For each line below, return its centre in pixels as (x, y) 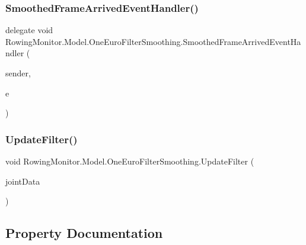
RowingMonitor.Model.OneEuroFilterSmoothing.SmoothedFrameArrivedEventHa (153, 41)
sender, (18, 73)
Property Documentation (84, 233)
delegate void (29, 30)
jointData (23, 181)
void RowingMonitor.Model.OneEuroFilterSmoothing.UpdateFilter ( (130, 161)
